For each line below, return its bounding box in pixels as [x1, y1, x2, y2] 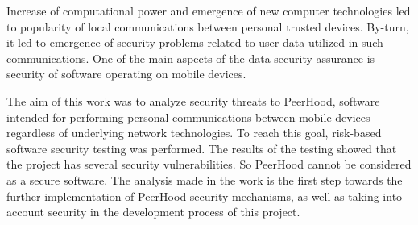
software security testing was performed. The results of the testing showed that [6, 140, 397, 156]
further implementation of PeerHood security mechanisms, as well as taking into [6, 187, 403, 204]
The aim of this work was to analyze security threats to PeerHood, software [6, 92, 380, 109]
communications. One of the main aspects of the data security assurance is [6, 49, 375, 66]
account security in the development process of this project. [6, 203, 300, 220]
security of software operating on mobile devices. [6, 65, 246, 82]
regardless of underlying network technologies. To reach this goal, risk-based [6, 124, 382, 141]
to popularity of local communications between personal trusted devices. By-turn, [6, 18, 409, 35]
